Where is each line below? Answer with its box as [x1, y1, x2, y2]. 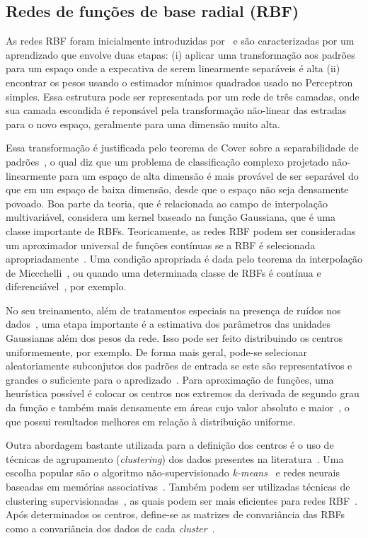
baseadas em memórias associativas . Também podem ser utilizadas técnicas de [6, 479, 350, 494]
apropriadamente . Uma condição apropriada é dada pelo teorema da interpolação [6, 251, 362, 266]
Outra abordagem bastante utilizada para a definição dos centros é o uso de [6, 437, 334, 452]
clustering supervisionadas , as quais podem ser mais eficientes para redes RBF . [6, 493, 357, 508]
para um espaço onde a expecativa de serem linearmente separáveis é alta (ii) [6, 61, 340, 76]
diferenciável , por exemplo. [6, 279, 127, 294]
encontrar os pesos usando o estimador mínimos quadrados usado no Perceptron [6, 74, 353, 89]
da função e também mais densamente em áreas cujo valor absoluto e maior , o [6, 400, 350, 415]
